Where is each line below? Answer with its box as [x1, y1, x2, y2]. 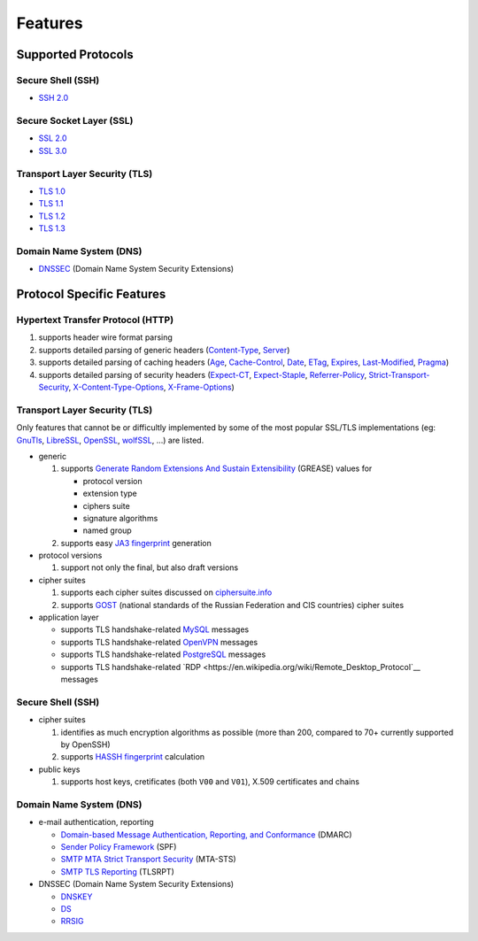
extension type [82, 488, 137, 499]
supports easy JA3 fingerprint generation [60, 537, 212, 548]
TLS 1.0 [38, 186, 66, 197]
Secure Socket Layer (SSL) [16, 115, 134, 127]
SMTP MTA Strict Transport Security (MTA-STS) [60, 854, 236, 865]
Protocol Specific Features [16, 287, 166, 302]
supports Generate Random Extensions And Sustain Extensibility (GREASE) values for [60, 463, 373, 474]
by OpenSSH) [60, 739, 111, 750]
